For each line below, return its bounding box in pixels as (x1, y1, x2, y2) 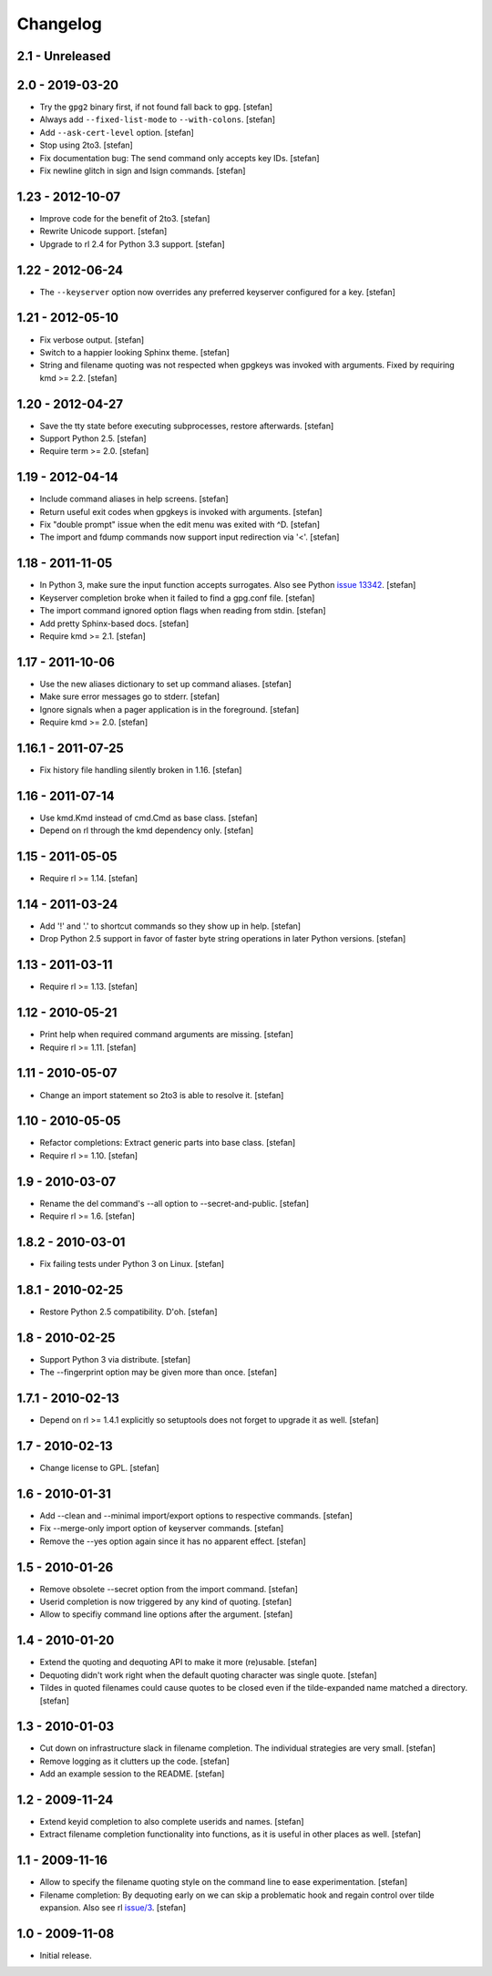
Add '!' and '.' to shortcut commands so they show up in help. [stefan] (39, 921, 301, 931)
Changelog (16, 14, 102, 34)
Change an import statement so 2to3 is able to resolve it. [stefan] (39, 1089, 284, 1100)
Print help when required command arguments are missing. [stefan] (39, 1029, 293, 1040)
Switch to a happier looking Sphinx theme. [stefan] (39, 346, 230, 357)
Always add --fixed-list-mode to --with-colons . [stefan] (39, 114, 276, 125)
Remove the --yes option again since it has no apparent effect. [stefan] (39, 1536, 307, 1547)
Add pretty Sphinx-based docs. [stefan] (39, 618, 190, 629)
